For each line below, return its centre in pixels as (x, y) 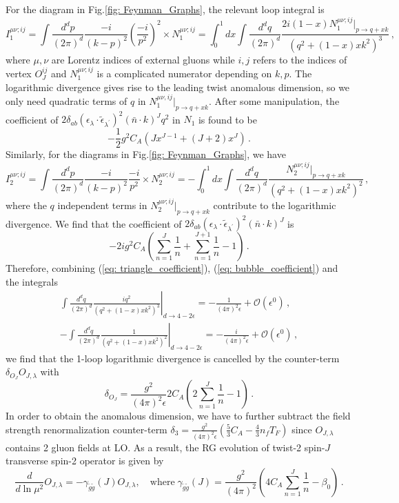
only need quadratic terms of (66, 100)
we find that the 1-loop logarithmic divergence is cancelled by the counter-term (173, 358)
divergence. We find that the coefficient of (94, 223)
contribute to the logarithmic (275, 205)
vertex (19, 73)
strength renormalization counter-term (86, 429)
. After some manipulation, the (274, 100)
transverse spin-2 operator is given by (85, 461)
